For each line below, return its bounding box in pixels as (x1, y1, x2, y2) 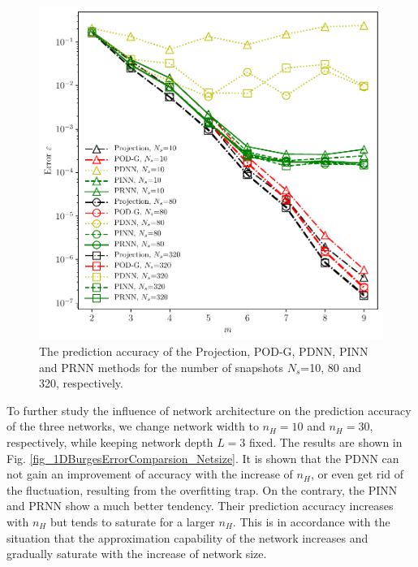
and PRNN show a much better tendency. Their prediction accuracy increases (6, 497, 394, 514)
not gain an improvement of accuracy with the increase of (6, 465, 293, 483)
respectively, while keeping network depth (6, 433, 213, 450)
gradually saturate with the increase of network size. (6, 545, 267, 562)
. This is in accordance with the (232, 513, 390, 530)
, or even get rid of (310, 465, 403, 483)
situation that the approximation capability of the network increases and (6, 529, 368, 546)
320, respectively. (39, 374, 123, 392)
